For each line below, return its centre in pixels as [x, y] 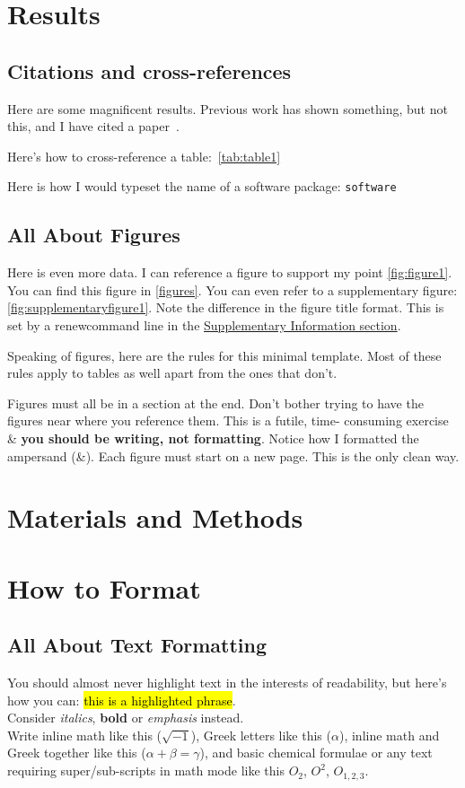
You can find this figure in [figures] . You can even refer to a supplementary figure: [232, 289]
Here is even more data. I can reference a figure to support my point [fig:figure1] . [230, 272]
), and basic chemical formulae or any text [316, 753]
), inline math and [389, 735]
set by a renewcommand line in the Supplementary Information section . [204, 325]
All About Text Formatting [137, 645]
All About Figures [94, 235]
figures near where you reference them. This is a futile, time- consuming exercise [228, 420]
